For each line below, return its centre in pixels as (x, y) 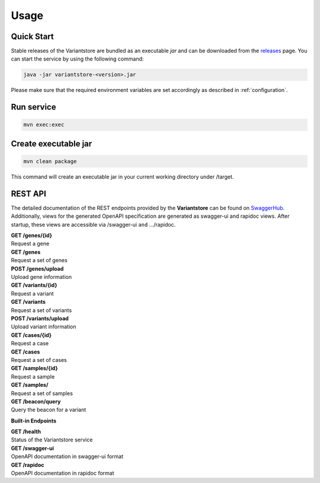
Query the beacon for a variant (49, 410)
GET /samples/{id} (35, 368)
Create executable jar (52, 143)
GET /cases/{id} (31, 335)
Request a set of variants (41, 310)
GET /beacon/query (36, 401)
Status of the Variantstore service (52, 440)
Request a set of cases (39, 360)
